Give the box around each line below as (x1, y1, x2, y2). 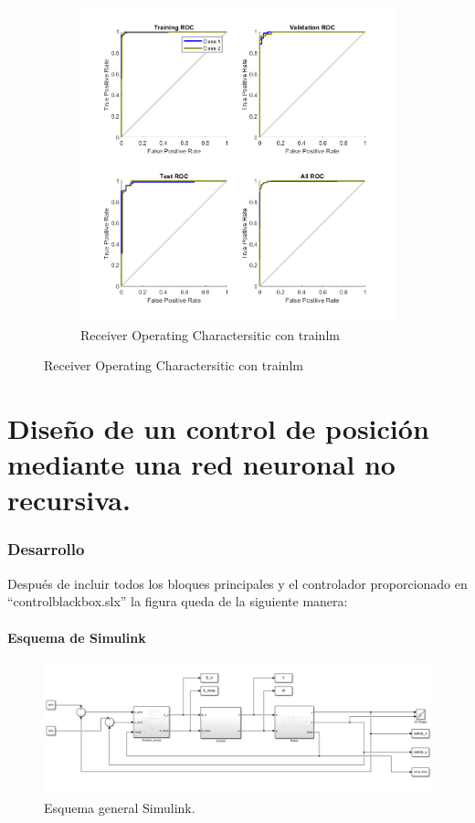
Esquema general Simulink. (44, 797, 195, 817)
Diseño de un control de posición (7, 409, 429, 446)
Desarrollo (7, 538, 85, 561)
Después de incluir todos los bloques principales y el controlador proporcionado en (7, 573, 468, 593)
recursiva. (7, 481, 131, 518)
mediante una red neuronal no (7, 445, 396, 483)
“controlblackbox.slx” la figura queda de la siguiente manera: (7, 592, 348, 611)
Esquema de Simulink (7, 627, 146, 647)
